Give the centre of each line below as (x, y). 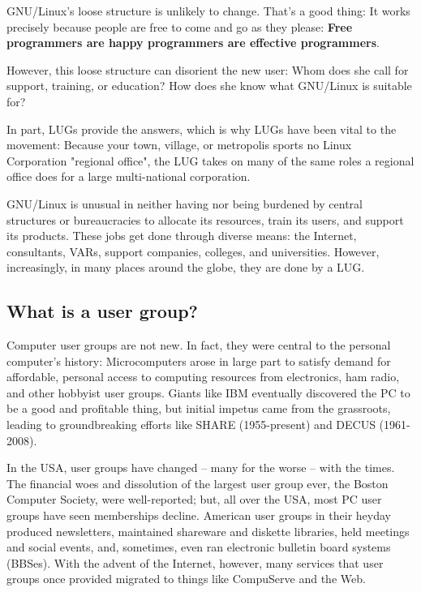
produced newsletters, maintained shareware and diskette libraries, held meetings (208, 531)
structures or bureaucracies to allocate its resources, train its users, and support (205, 219)
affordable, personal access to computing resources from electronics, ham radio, (203, 377)
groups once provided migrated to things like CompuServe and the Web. (186, 579)
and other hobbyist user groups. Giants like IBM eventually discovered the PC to (208, 392)
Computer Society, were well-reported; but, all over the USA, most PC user (194, 499)
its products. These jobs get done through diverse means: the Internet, (182, 236)
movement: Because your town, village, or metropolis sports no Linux (179, 145)
